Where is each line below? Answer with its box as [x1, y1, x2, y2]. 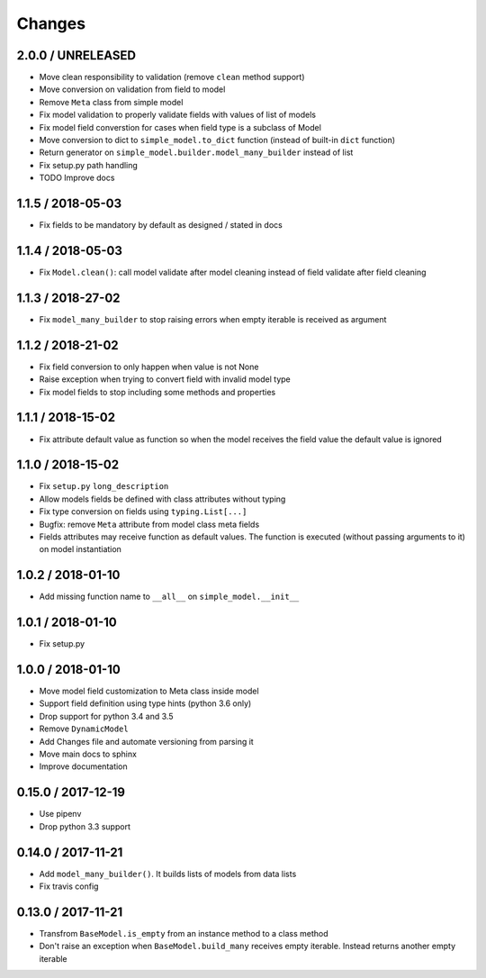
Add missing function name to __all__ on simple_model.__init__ [39, 591, 300, 602]
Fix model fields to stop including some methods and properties [39, 386, 276, 397]
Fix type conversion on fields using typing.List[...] [39, 506, 247, 517]
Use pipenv [39, 809, 82, 820]
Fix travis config [39, 881, 99, 892]
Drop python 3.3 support [39, 820, 130, 832]
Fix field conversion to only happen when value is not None [39, 361, 259, 372]
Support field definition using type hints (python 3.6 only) [39, 698, 252, 709]
